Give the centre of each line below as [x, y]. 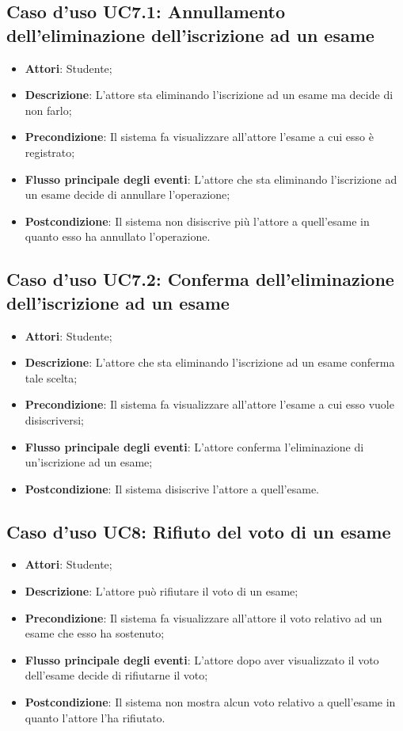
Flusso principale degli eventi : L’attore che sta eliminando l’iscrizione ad [211, 179]
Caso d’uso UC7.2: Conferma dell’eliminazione [200, 279]
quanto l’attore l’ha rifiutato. [95, 717]
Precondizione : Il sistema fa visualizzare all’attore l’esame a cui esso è [199, 137]
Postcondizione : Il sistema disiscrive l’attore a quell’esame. [172, 488]
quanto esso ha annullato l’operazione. [118, 236]
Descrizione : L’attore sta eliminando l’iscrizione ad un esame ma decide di [209, 95]
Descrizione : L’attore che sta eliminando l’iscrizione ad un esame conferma [210, 362]
